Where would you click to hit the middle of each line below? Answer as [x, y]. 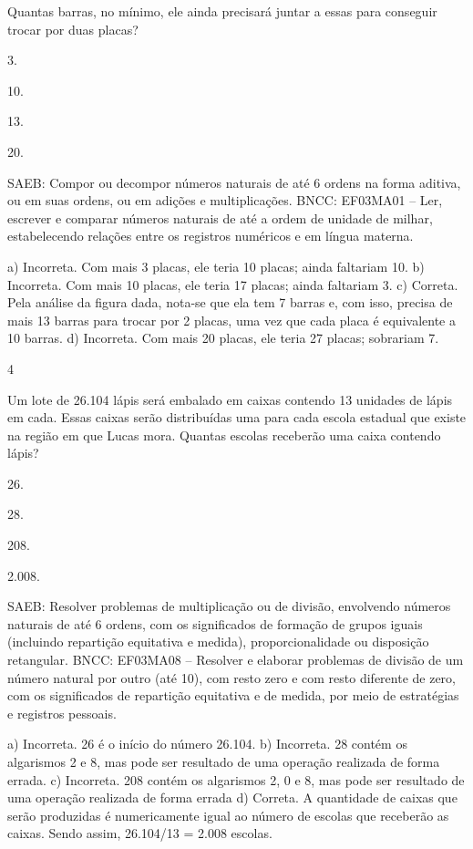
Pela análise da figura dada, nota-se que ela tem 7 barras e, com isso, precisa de [230, 302]
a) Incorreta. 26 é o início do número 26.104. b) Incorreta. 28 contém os [207, 744]
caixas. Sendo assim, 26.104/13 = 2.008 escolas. [140, 833]
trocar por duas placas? [73, 29]
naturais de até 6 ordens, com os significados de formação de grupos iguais [215, 623]
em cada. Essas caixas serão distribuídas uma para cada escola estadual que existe [237, 417]
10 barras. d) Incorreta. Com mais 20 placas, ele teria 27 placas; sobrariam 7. [223, 338]
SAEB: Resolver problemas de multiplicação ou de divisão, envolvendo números [229, 606]
